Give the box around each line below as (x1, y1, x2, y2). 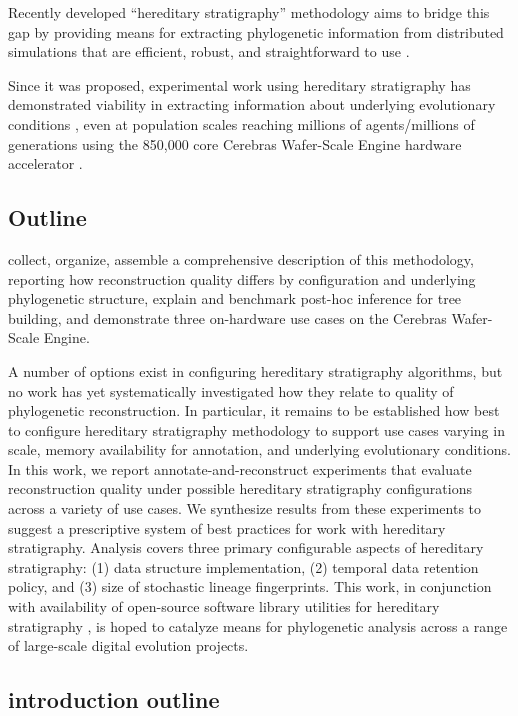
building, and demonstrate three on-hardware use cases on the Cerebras (8, 307, 447, 328)
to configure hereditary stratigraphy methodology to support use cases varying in (8, 419, 505, 440)
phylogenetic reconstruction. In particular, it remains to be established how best (8, 400, 500, 421)
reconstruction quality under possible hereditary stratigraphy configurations (8, 478, 472, 499)
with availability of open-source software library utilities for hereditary (8, 596, 440, 617)
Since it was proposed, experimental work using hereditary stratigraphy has (8, 74, 471, 95)
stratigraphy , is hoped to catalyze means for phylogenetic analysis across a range (8, 615, 508, 636)
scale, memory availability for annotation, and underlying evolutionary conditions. (8, 439, 511, 460)
